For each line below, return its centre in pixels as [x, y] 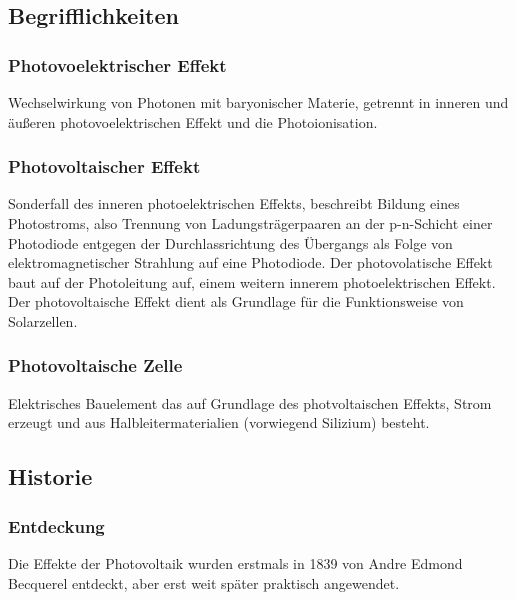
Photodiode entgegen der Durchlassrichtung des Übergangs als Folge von [230, 242]
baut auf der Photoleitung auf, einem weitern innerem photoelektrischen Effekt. [252, 281]
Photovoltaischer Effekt [104, 166]
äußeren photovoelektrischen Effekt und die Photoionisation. [193, 121]
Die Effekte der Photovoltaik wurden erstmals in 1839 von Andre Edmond [235, 562]
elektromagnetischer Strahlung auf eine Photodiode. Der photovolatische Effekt [250, 262]
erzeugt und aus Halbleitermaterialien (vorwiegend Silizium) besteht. [219, 422]
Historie [50, 476]
